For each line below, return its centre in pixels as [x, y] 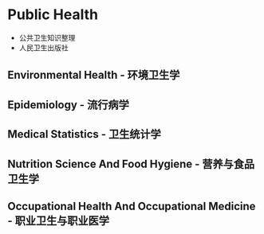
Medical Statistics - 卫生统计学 [84, 134]
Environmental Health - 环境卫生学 [94, 75]
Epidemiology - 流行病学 [68, 105]
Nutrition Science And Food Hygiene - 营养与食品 [131, 164]
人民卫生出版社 [43, 47]
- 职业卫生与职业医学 [58, 220]
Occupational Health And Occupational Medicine [132, 206]
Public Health [53, 15]
